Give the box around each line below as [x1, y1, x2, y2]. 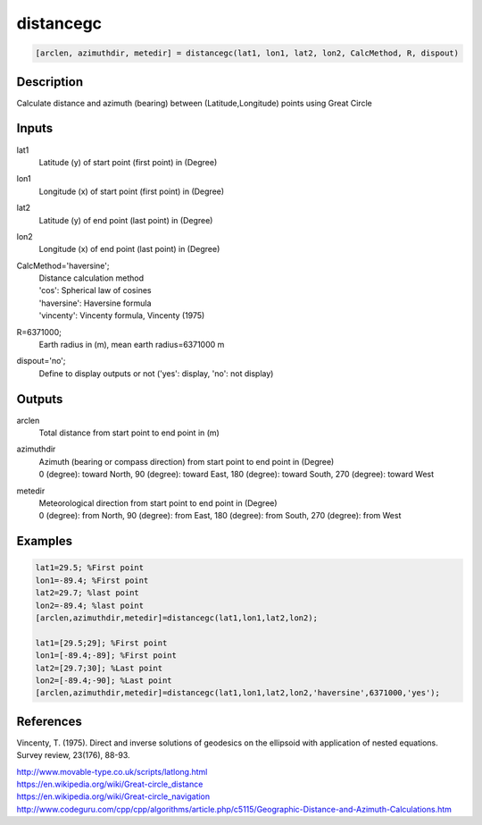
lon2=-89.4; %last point [35, 600, 145, 610]
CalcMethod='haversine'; [16, 260, 110, 271]
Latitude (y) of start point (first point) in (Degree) [38, 156, 218, 167]
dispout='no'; [16, 356, 66, 366]
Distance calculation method [38, 273, 145, 283]
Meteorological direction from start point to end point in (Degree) [38, 498, 278, 509]
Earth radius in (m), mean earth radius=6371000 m [38, 340, 225, 350]
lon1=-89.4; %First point [35, 575, 149, 585]
